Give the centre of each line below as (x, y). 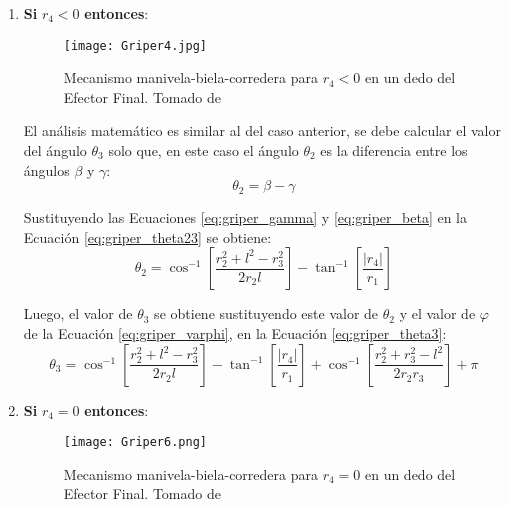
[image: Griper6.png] (135, 442)
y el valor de (437, 313)
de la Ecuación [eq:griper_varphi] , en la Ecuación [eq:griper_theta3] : (235, 333)
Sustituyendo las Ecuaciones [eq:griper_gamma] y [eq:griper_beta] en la (245, 217)
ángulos (46, 169)
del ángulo (55, 150)
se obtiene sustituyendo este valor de (266, 313)
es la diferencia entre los (394, 150)
